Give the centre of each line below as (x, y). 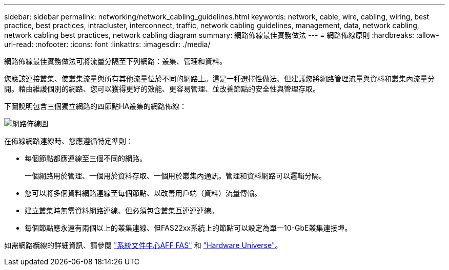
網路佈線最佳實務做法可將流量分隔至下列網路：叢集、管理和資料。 (115, 61)
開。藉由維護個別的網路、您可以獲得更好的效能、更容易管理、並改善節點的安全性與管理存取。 (162, 89)
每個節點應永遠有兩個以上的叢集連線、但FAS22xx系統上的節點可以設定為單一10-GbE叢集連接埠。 (188, 228)
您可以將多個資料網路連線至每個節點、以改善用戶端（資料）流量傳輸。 (143, 193)
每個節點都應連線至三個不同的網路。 (86, 158)
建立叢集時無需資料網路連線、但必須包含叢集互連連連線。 (121, 210)
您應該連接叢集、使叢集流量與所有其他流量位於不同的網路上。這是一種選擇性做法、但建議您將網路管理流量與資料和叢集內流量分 (219, 78)
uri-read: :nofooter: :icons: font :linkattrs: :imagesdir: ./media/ (107, 44)
